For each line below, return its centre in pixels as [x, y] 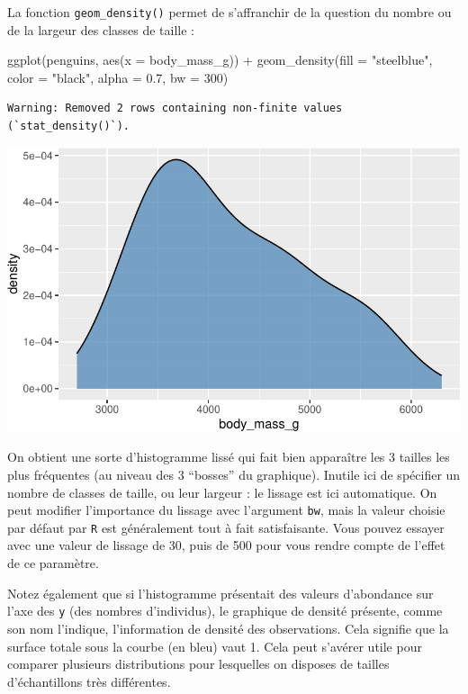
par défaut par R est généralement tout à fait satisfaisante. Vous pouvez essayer [226, 527]
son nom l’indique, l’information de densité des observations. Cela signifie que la [228, 628]
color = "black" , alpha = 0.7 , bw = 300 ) [118, 77]
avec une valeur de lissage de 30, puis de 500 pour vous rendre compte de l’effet [226, 545]
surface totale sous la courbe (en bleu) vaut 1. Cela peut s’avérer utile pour [215, 646]
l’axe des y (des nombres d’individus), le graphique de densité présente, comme [225, 611]
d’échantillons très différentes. [89, 681]
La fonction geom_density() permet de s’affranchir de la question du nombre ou [229, 12]
